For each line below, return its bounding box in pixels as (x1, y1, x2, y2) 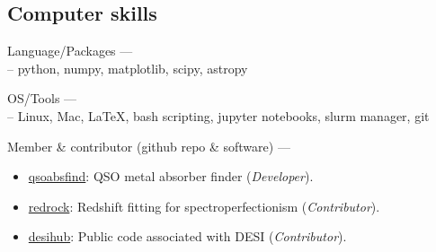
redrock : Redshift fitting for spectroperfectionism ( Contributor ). (28, 196, 380, 215)
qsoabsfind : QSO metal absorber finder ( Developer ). (28, 167, 314, 186)
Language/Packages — (7, 41, 133, 60)
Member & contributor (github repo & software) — (7, 136, 290, 155)
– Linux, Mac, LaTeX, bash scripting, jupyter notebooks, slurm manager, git (7, 106, 430, 125)
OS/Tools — (7, 89, 77, 108)
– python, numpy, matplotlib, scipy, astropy (7, 58, 248, 77)
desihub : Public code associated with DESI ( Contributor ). (28, 227, 347, 246)
